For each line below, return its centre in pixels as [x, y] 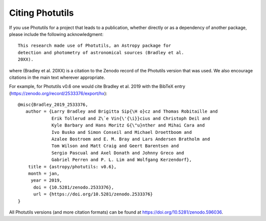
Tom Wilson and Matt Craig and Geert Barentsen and [115, 146]
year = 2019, [47, 180]
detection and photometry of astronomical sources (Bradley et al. [101, 52]
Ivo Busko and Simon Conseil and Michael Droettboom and [122, 132]
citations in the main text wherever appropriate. [57, 77]
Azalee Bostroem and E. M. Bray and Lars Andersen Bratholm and [131, 139]
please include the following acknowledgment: [56, 34]
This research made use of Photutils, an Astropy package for [95, 46]
